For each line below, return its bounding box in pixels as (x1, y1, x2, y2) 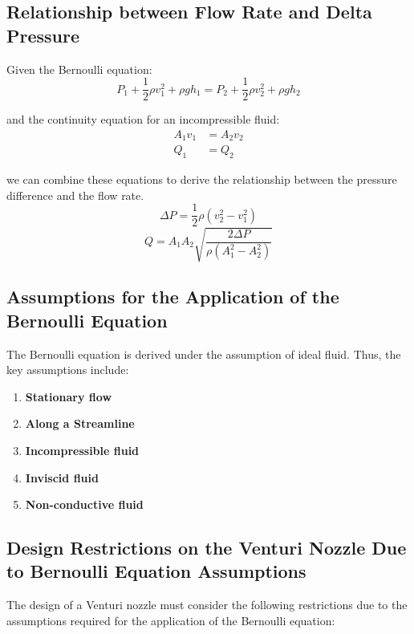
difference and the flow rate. (6, 186, 144, 203)
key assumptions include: (6, 361, 129, 378)
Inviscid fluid (25, 469, 99, 486)
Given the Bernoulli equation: (6, 60, 152, 77)
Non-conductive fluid (25, 496, 144, 513)
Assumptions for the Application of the (6, 284, 339, 309)
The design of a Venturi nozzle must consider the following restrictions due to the (6, 596, 408, 613)
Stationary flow (25, 388, 112, 404)
